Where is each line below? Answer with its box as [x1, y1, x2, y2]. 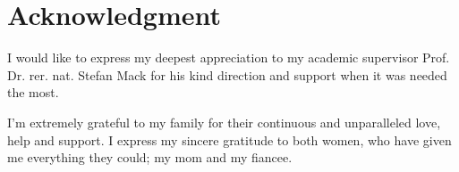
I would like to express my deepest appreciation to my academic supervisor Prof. [7, 48, 450, 67]
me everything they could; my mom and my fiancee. [7, 148, 293, 167]
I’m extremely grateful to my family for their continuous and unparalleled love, [7, 112, 441, 131]
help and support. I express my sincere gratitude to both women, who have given [7, 130, 452, 149]
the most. [7, 83, 59, 102]
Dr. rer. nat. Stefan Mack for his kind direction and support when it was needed [7, 65, 447, 84]
